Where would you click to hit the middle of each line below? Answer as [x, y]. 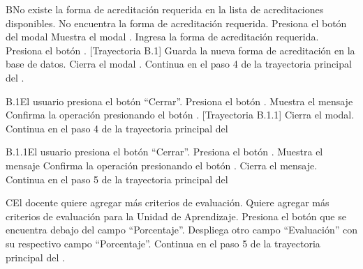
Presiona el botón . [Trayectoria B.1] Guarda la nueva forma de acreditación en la [180, 50]
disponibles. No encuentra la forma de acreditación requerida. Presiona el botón [176, 23]
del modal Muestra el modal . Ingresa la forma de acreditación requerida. [162, 37]
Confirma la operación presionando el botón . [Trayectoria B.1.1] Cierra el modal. [180, 115]
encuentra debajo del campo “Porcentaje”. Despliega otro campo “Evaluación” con [181, 230]
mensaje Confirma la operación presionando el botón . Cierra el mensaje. [162, 165]
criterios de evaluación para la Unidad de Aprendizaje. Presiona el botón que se [176, 216]
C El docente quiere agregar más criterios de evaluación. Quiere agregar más [168, 202]
